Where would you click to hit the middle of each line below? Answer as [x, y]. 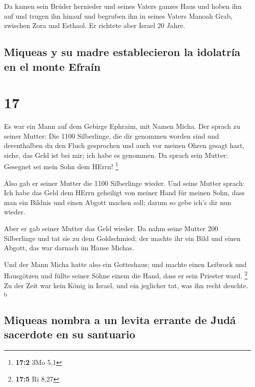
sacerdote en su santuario [70, 334]
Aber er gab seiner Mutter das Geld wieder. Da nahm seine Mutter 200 [111, 228]
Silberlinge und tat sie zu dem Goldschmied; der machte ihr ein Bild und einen [122, 238]
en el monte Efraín [52, 66]
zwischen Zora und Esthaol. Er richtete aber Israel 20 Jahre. [95, 25]
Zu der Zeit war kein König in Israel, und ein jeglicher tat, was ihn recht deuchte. [126, 285]
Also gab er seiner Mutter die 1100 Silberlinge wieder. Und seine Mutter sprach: [124, 183]
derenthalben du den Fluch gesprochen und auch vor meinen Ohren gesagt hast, [124, 145]
